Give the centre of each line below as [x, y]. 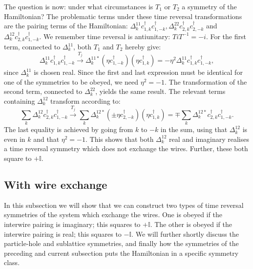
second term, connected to [43, 91]
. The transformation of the [206, 81]
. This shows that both [119, 139]
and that [46, 139]
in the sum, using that [194, 129]
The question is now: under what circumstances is [79, 6]
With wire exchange [56, 184]
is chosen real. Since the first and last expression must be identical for [138, 72]
